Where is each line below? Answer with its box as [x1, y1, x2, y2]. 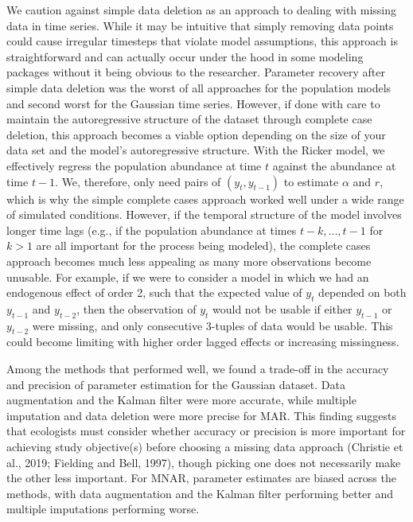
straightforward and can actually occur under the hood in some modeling [6, 48, 364, 64]
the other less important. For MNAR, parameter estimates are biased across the [6, 469, 396, 486]
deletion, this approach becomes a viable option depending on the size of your [6, 126, 386, 142]
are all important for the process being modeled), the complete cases [36, 237, 371, 254]
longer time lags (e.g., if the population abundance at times [6, 221, 297, 238]
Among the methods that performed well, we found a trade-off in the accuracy [6, 360, 389, 377]
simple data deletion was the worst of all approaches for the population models [6, 79, 392, 95]
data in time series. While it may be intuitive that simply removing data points [6, 17, 394, 33]
